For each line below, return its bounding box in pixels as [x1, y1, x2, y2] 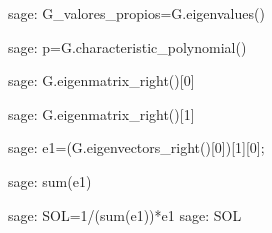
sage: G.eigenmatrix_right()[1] [8, 103, 195, 124]
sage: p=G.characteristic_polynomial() [8, 36, 247, 57]
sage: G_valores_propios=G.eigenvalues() [8, 3, 265, 23]
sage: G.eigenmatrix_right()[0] [8, 70, 195, 91]
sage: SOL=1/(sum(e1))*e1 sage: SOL [8, 204, 242, 225]
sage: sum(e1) [8, 170, 92, 191]
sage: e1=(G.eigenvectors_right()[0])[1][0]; [8, 137, 265, 158]
